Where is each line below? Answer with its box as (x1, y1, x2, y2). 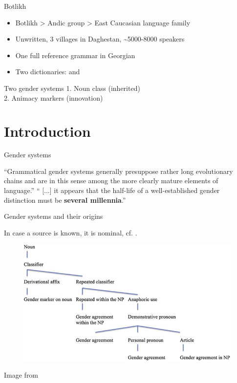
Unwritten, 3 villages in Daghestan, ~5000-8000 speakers (15, 34, 185, 44)
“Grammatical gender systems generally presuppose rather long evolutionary (4, 166, 233, 176)
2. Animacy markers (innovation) (4, 92, 103, 103)
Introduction (4, 121, 91, 141)
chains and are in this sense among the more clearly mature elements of (4, 175, 218, 186)
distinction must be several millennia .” (4, 194, 126, 205)
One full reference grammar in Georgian (15, 50, 135, 60)
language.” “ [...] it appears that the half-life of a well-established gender (4, 185, 220, 195)
